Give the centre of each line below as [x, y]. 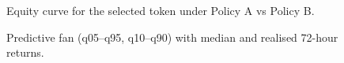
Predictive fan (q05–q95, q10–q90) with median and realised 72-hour [172, 37]
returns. [25, 52]
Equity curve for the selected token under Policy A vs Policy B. [161, 10]
